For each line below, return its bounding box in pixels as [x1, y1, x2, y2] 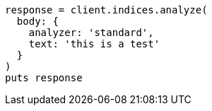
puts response [5, 72, 83, 83]
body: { [16, 16, 59, 27]
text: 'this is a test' [28, 38, 160, 49]
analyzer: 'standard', [28, 27, 154, 38]
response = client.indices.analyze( [5, 4, 208, 16]
